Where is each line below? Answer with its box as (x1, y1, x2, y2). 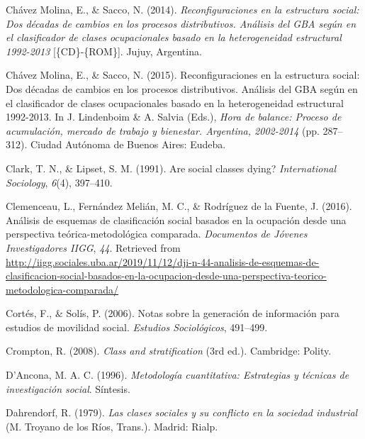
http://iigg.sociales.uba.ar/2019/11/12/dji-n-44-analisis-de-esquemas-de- (6, 254, 320, 269)
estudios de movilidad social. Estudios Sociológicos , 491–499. (6, 319, 268, 334)
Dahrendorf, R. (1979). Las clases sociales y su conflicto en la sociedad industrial (6, 405, 358, 420)
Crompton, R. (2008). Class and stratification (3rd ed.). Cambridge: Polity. (6, 343, 332, 358)
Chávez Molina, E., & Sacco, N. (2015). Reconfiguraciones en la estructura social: (6, 67, 360, 82)
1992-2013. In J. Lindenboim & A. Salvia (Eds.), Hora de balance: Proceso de (6, 109, 342, 124)
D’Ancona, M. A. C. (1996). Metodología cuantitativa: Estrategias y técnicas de (6, 367, 349, 382)
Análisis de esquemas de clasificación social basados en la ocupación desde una (6, 212, 347, 227)
